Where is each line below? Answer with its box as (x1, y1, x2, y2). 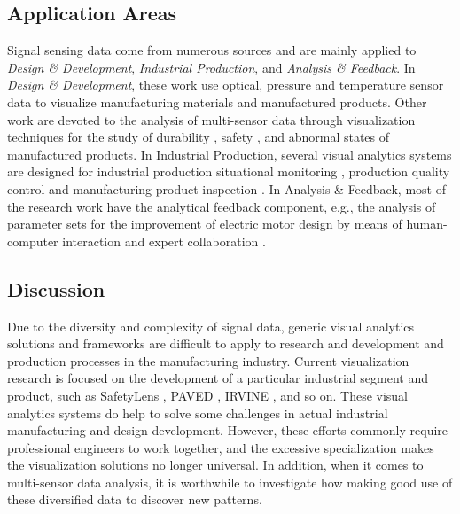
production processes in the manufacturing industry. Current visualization (7, 351, 409, 370)
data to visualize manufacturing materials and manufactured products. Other (7, 92, 427, 111)
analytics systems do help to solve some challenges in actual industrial (7, 403, 388, 422)
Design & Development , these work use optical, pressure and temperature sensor (7, 75, 444, 94)
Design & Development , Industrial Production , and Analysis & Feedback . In (7, 58, 416, 76)
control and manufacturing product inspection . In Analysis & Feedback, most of (7, 179, 446, 198)
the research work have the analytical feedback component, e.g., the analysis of (7, 197, 436, 215)
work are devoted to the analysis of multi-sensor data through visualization (7, 110, 416, 128)
